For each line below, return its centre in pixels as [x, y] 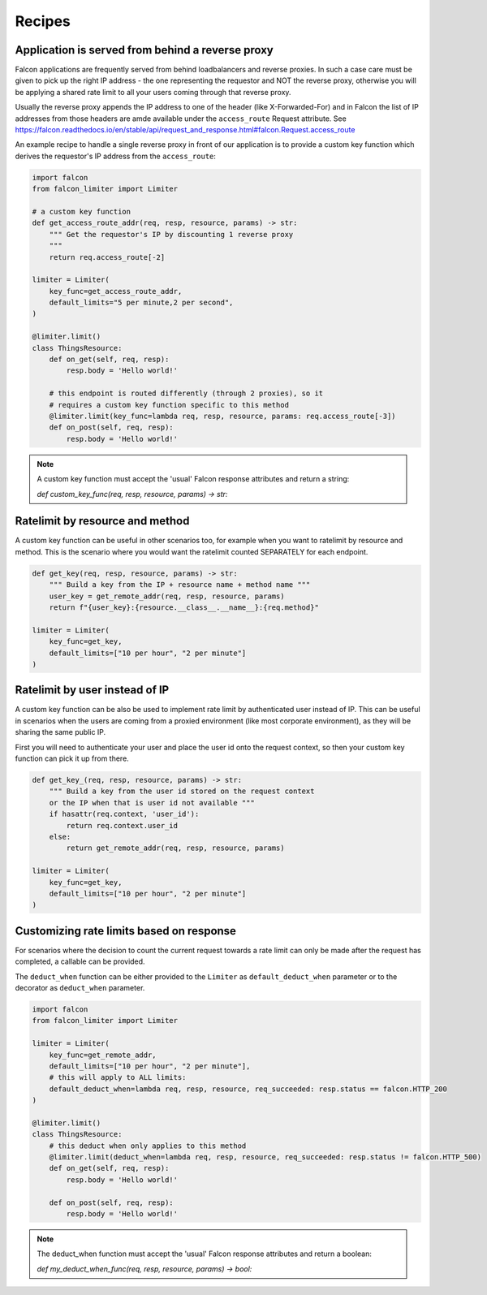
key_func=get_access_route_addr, [116, 291]
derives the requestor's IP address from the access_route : [116, 156]
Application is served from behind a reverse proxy [144, 50]
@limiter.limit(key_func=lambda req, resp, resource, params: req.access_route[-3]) [223, 416]
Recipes [43, 21]
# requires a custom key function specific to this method [169, 405]
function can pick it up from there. [72, 758]
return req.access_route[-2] [107, 257]
